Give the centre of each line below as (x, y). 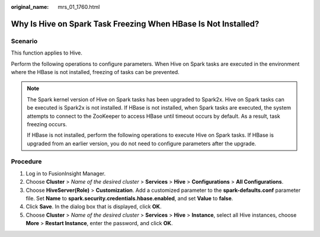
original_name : (30, 7)
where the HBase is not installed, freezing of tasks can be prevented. (95, 72)
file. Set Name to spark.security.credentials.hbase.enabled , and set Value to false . (129, 198)
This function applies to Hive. (47, 53)
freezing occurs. (47, 124)
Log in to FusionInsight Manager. (66, 173)
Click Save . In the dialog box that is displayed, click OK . (94, 207)
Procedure (26, 162)
